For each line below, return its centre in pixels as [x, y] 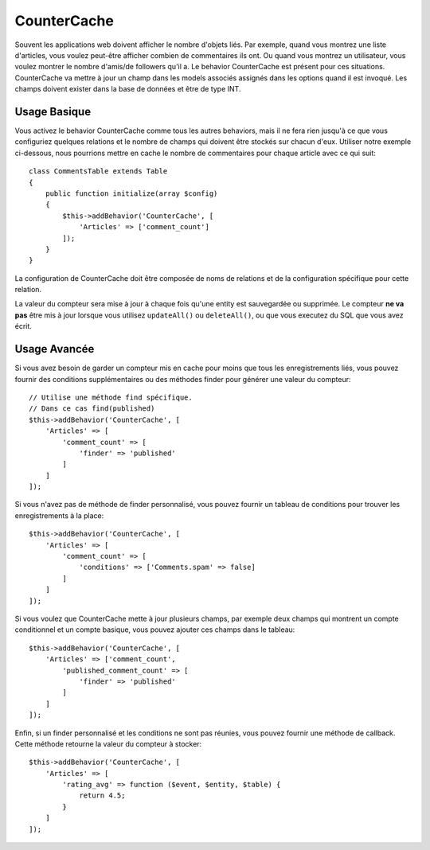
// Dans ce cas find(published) [92, 409]
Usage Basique [53, 111]
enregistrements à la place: [59, 515]
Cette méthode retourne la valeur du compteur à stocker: [108, 743]
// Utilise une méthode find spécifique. [111, 397]
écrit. [23, 326]
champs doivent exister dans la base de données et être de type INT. [128, 89]
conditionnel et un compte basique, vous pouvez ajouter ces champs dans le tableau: [155, 630]
